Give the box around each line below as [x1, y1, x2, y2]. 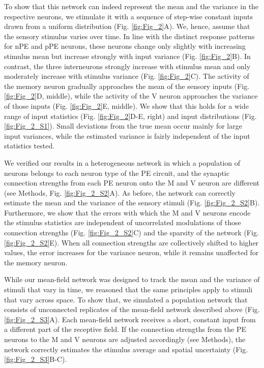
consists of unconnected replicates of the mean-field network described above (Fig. [4, 304, 260, 315]
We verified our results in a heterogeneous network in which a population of [4, 157, 241, 168]
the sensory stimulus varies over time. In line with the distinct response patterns [4, 30, 255, 41]
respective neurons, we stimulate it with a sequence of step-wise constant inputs [4, 11, 253, 21]
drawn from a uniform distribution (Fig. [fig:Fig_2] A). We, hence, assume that [4, 21, 250, 32]
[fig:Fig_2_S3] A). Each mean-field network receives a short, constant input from [4, 314, 256, 324]
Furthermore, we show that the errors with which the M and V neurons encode [4, 207, 251, 218]
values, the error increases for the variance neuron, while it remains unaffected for [4, 247, 259, 258]
